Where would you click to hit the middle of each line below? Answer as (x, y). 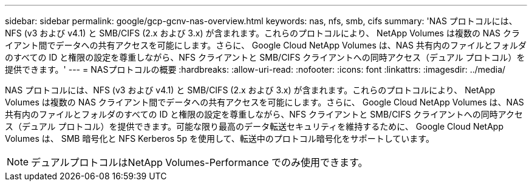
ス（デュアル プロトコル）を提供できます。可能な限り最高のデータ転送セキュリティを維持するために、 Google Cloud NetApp (254, 126)
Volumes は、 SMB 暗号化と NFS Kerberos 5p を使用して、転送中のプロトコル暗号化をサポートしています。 (220, 138)
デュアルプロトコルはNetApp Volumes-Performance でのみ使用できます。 (199, 162)
